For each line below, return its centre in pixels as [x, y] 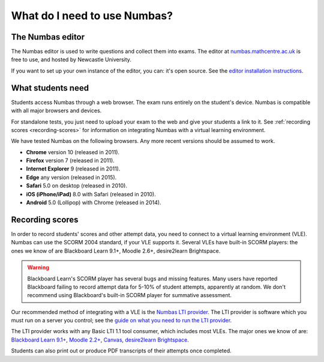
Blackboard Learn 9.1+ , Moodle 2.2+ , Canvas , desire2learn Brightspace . [100, 340]
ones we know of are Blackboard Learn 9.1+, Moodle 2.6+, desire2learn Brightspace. [116, 251]
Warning [38, 268]
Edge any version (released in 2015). [71, 177]
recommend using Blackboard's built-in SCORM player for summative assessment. [130, 295]
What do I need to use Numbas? [92, 16]
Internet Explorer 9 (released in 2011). [73, 169]
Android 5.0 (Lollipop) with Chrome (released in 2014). [94, 203]
